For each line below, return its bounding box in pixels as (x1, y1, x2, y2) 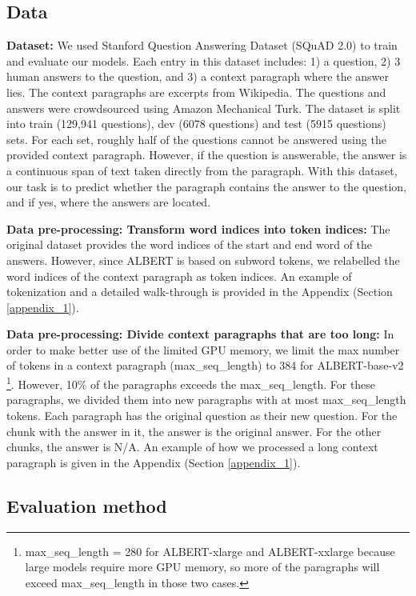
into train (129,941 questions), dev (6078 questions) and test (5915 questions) (6, 115, 386, 132)
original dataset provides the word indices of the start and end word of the (6, 236, 373, 253)
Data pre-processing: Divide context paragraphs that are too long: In (6, 326, 394, 342)
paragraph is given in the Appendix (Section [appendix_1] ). (6, 454, 301, 470)
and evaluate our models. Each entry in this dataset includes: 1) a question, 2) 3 (6, 52, 401, 69)
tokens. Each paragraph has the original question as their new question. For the (6, 406, 398, 423)
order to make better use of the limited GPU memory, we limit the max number (6, 341, 400, 358)
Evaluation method (6, 493, 167, 518)
